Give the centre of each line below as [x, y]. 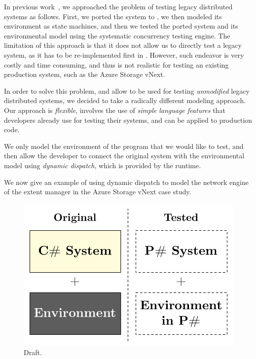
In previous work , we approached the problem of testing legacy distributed [118, 6]
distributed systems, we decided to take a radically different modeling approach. [125, 100]
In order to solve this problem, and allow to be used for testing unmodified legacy [127, 90]
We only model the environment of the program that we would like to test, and [124, 146]
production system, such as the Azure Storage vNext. [85, 74]
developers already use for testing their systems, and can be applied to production [128, 120]
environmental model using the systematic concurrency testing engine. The [117, 35]
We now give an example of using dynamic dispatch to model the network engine [127, 182]
